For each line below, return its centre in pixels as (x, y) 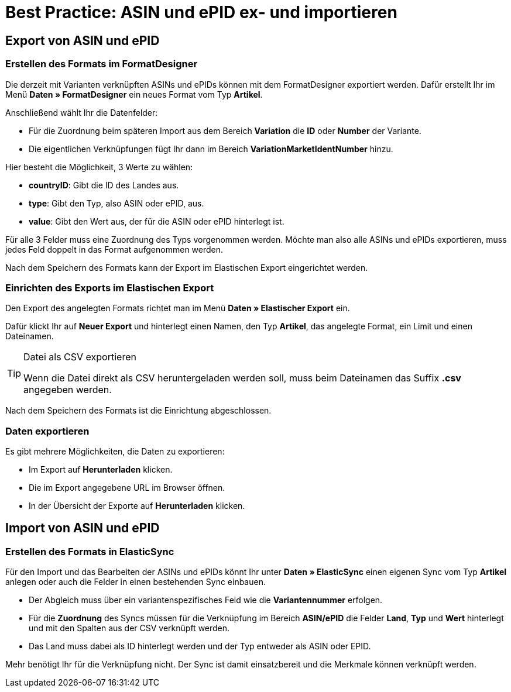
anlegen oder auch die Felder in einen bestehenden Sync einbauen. (136, 582)
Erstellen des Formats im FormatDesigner (102, 64)
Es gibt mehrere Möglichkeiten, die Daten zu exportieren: (115, 452)
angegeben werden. (68, 390)
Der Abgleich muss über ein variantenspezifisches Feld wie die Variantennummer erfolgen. (206, 600)
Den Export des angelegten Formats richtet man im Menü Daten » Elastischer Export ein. (178, 308)
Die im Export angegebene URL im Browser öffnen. (127, 488)
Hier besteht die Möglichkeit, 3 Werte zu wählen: (99, 167)
